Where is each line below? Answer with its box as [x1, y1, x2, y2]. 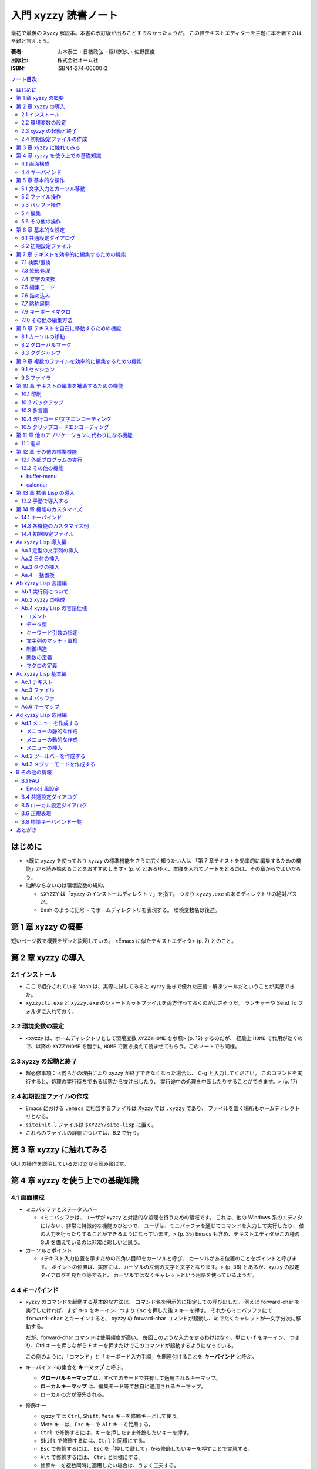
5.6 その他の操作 [21, 218, 62, 225]
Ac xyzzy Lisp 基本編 [16, 670, 67, 677]
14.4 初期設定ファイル [21, 530, 75, 537]
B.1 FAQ [21, 777, 39, 784]
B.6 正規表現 [21, 810, 52, 817]
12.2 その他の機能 [21, 464, 64, 471]
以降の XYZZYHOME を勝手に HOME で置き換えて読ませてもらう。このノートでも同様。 [35, 1043, 241, 1050]
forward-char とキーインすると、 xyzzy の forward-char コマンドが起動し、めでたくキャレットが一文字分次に [25, 1315, 296, 1322]
